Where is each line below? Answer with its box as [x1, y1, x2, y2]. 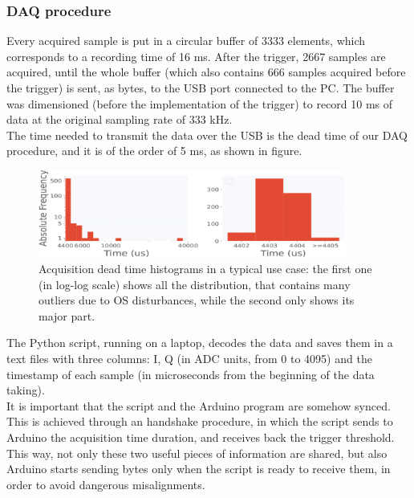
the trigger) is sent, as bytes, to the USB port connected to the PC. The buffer [6, 80, 395, 96]
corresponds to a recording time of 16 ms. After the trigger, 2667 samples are [6, 47, 386, 64]
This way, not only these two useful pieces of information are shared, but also [6, 444, 388, 461]
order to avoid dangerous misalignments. [6, 476, 205, 492]
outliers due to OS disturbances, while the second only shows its [39, 292, 355, 308]
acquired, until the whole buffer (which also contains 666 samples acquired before [6, 63, 406, 80]
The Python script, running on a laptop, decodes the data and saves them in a [6, 334, 393, 351]
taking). [6, 382, 45, 398]
